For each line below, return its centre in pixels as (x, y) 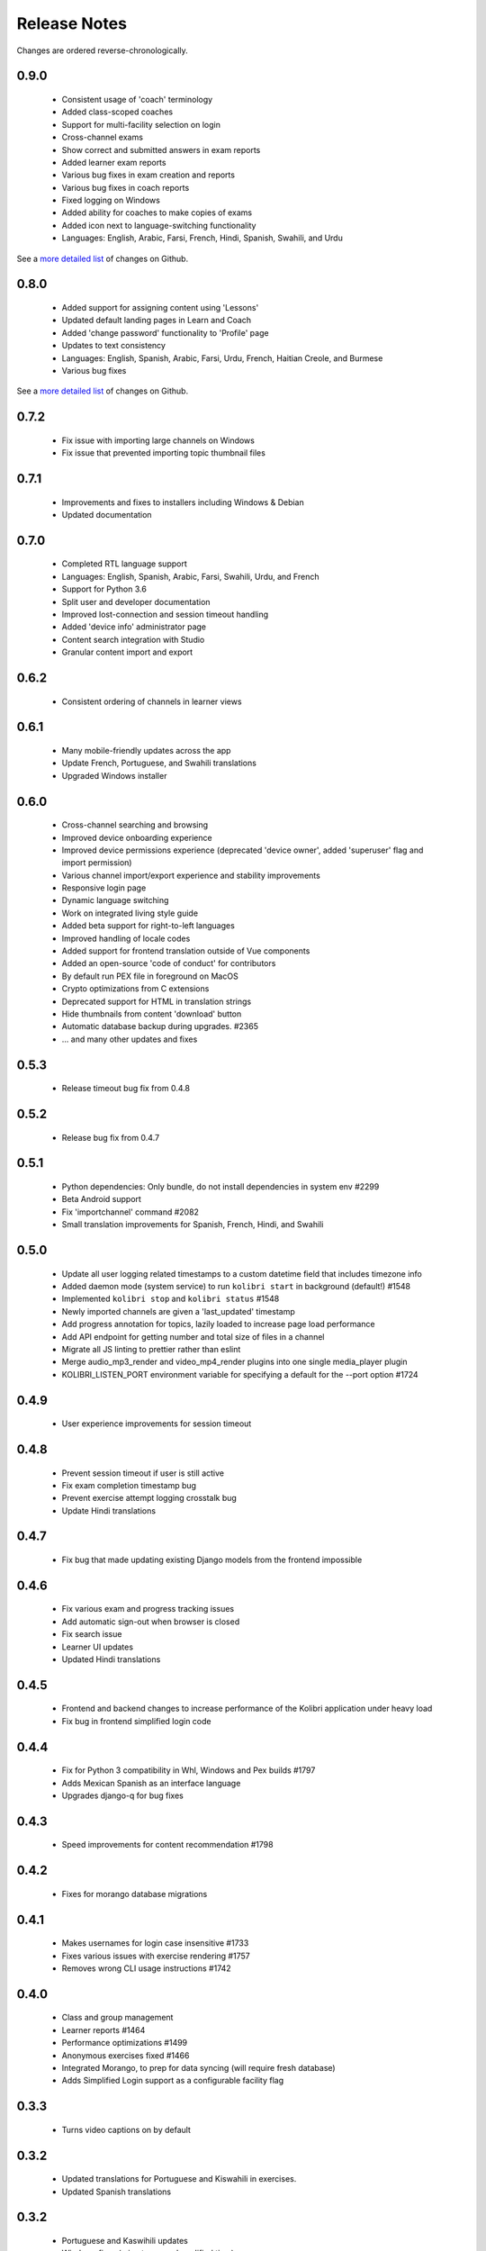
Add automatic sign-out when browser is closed (151, 1622)
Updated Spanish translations (117, 2192)
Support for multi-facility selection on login (141, 124)
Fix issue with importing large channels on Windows (158, 440)
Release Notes (72, 23)
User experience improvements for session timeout (157, 1424)
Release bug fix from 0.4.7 (111, 1137)
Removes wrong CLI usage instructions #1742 (146, 1968)
